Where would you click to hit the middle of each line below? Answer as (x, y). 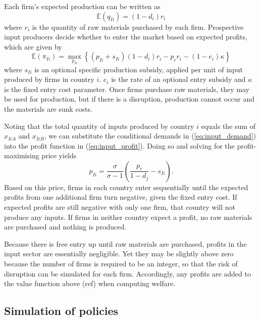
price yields (59, 155)
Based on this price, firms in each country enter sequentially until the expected (126, 187)
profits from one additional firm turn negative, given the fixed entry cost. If (121, 197)
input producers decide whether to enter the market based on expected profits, (126, 37)
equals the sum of (228, 126)
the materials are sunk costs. (48, 108)
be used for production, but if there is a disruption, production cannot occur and (129, 99)
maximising (22, 155)
